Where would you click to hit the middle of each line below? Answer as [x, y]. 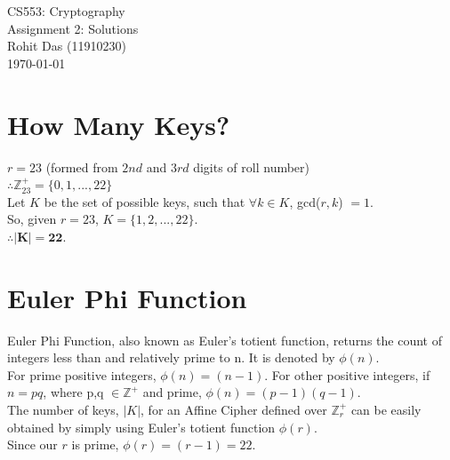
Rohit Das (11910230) [67, 46]
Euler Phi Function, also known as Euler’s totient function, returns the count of [225, 340]
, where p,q [73, 392]
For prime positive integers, [82, 374]
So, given [32, 219]
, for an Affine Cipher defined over [234, 409]
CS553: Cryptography [66, 11]
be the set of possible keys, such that [145, 201]
